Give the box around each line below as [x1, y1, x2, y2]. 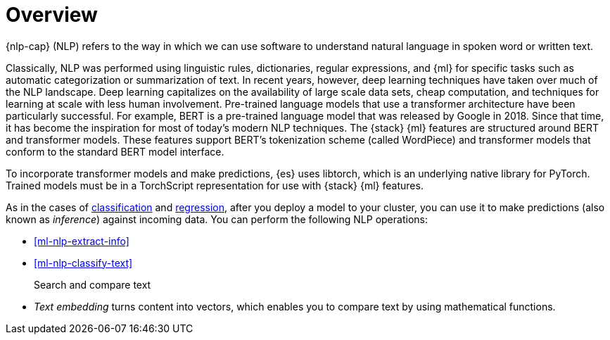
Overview [6, 3, 98, 27]
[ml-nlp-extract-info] [34, 234, 129, 247]
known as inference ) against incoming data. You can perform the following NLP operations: [6, 213, 428, 225]
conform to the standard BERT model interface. [6, 145, 224, 158]
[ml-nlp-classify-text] [34, 256, 133, 269]
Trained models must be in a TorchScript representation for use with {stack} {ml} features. [6, 179, 424, 191]
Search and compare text [34, 278, 151, 291]
